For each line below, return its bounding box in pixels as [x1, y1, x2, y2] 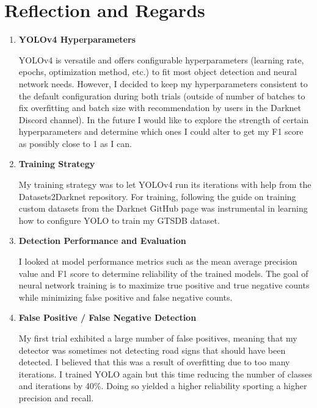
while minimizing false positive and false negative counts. [18, 290, 233, 303]
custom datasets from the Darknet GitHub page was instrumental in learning [18, 202, 308, 215]
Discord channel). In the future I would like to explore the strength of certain [18, 113, 309, 126]
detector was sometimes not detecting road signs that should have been [18, 343, 286, 356]
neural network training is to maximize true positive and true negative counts [18, 279, 310, 292]
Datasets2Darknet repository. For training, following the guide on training [18, 190, 296, 202]
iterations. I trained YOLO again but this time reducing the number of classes [18, 367, 312, 380]
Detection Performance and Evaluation [18, 234, 186, 247]
